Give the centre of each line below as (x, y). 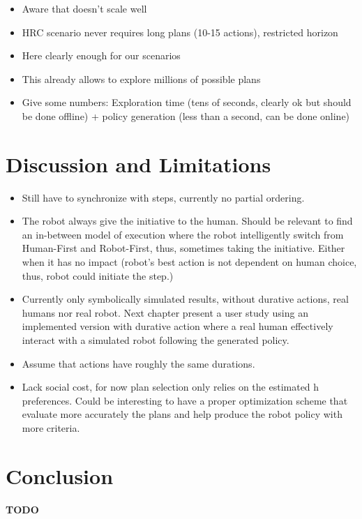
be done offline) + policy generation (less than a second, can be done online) (186, 115)
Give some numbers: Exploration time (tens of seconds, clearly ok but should (187, 102)
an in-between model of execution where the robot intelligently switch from (183, 234)
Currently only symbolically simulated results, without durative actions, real (185, 299)
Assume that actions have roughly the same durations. (138, 363)
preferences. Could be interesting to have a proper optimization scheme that (185, 400)
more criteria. (51, 428)
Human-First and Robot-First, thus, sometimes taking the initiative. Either (183, 248)
